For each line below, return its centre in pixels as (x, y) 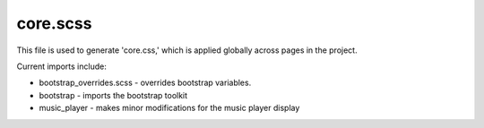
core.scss (54, 23)
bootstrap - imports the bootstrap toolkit (113, 95)
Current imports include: (61, 66)
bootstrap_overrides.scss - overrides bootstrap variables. (145, 83)
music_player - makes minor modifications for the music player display (169, 108)
